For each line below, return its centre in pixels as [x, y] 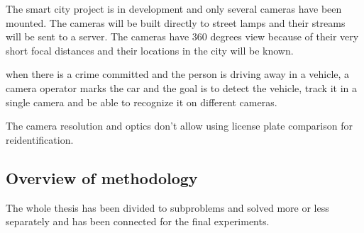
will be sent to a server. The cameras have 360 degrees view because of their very [182, 36]
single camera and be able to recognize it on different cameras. [142, 102]
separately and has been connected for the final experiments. [138, 221]
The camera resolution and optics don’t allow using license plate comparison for [179, 126]
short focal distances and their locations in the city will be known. [150, 50]
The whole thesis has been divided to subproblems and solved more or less [167, 207]
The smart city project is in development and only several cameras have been [174, 8]
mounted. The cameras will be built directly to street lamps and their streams [176, 22]
